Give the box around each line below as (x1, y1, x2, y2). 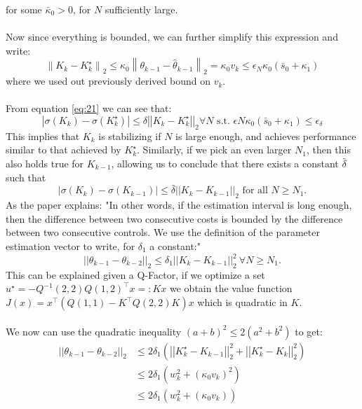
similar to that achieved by (6, 142, 121, 157)
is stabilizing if (98, 128, 161, 143)
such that (6, 169, 46, 184)
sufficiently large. (105, 2, 178, 16)
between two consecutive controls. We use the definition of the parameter (6, 225, 320, 240)
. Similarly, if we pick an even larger (137, 142, 292, 157)
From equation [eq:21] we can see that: (6, 101, 172, 116)
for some (6, 2, 42, 16)
